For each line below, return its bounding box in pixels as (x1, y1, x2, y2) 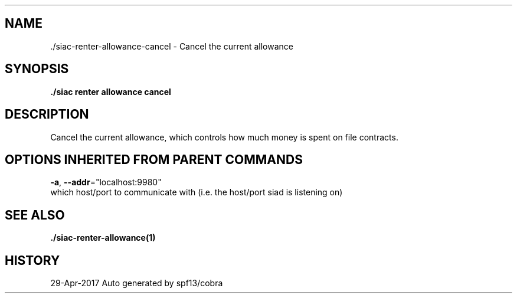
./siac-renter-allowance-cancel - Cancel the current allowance (50, 41, 293, 51)
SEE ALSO (5, 207, 65, 222)
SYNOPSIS (5, 61, 69, 77)
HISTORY (5, 253, 60, 268)
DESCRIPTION (5, 107, 89, 122)
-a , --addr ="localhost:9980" (50, 177, 162, 188)
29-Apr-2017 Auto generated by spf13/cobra (50, 278, 223, 289)
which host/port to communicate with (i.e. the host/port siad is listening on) (50, 187, 343, 198)
